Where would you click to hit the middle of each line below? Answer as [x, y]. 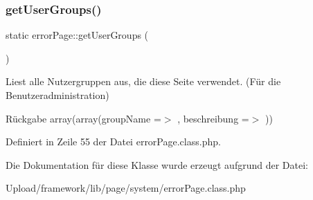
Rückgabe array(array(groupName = [83, 118]
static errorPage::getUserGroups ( [77, 35]
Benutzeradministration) [57, 95]
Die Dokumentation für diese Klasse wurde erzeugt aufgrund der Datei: [157, 164]
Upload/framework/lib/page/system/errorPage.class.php [126, 188]
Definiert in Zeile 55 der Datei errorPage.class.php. [113, 142]
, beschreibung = [213, 118]
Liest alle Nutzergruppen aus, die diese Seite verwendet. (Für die [143, 81]
